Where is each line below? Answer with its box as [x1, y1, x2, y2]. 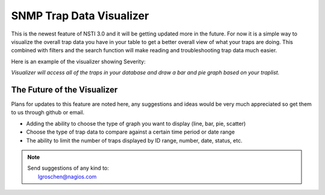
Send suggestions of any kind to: [27, 164, 110, 172]
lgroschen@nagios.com [38, 173, 97, 180]
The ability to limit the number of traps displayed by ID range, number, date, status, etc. [26, 137, 243, 144]
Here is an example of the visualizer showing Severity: [11, 58, 146, 65]
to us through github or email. [11, 109, 85, 116]
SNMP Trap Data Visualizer [11, 9, 149, 22]
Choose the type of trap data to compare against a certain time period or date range [26, 128, 235, 135]
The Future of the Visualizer [11, 84, 118, 94]
